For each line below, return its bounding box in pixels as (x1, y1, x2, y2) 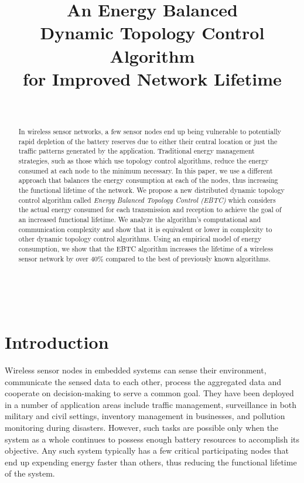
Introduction (5, 330, 109, 354)
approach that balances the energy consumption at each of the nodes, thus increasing (18, 175, 278, 185)
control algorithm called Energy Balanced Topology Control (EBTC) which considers (18, 195, 276, 205)
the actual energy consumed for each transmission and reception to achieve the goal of (18, 205, 282, 215)
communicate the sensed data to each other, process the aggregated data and (5, 375, 282, 387)
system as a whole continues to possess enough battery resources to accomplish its (5, 433, 300, 445)
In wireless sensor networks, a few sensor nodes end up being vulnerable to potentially (18, 127, 282, 137)
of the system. (5, 467, 55, 479)
